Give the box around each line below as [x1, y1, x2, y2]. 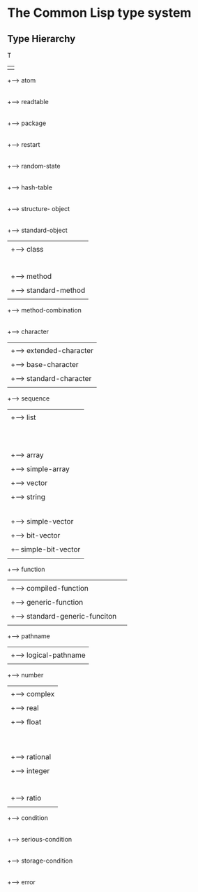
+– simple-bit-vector [10, 545, 81, 554]
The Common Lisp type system [7, 5, 192, 21]
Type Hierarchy [7, 33, 76, 45]
